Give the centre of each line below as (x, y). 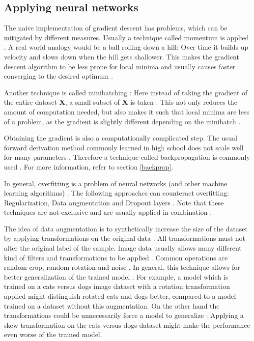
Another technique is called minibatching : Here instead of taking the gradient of (126, 92)
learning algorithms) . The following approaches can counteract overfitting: (117, 193)
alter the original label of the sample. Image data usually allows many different (123, 248)
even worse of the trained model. (53, 334)
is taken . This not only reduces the (184, 102)
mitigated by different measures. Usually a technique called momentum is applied (127, 37)
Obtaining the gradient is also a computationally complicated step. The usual (121, 138)
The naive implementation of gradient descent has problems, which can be (116, 28)
